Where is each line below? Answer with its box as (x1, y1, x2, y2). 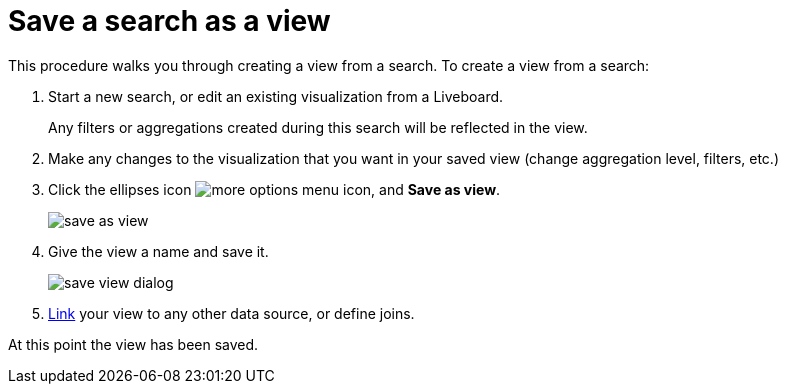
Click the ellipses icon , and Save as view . (48, 180, 501, 198)
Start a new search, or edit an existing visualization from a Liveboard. (48, 87, 504, 105)
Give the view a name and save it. (48, 242, 269, 260)
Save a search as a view (8, 4, 331, 38)
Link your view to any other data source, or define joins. (48, 304, 415, 322)
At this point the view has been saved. (8, 335, 259, 353)
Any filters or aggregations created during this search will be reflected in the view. (48, 118, 588, 136)
